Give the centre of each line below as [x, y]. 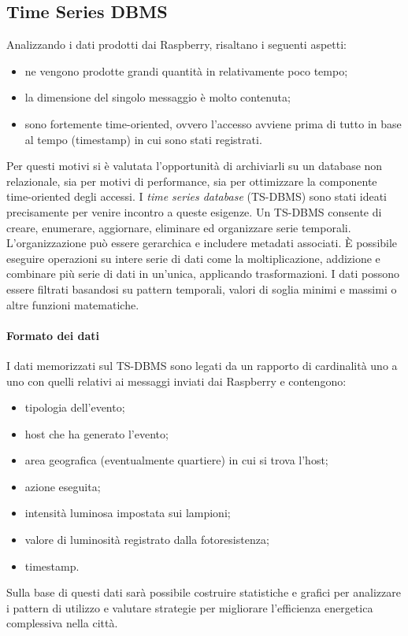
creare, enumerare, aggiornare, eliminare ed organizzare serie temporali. [179, 227]
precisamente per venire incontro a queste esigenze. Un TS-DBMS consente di [194, 211]
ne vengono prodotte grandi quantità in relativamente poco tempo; [186, 70]
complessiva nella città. [62, 623]
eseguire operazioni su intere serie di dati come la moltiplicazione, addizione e [193, 258]
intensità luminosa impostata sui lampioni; [128, 513]
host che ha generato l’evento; [96, 433]
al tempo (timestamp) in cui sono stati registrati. [143, 139]
